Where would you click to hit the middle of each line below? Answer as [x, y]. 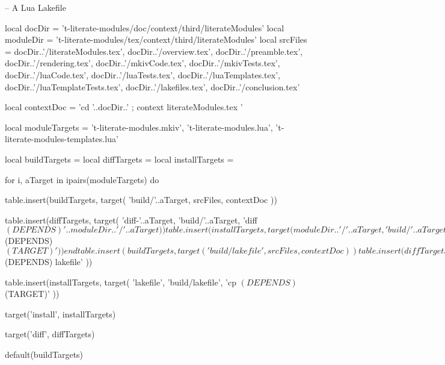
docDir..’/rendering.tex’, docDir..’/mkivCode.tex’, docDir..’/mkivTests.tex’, [143, 63]
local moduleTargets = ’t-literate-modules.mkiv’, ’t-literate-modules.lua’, [139, 127]
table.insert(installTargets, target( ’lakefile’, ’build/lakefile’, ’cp [121, 282]
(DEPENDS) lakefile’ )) [49, 261]
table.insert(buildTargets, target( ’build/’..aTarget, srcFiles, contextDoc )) [141, 200]
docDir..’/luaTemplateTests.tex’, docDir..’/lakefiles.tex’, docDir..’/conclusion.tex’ [152, 86]
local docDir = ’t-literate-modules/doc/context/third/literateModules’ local [145, 27]
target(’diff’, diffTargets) [50, 334]
